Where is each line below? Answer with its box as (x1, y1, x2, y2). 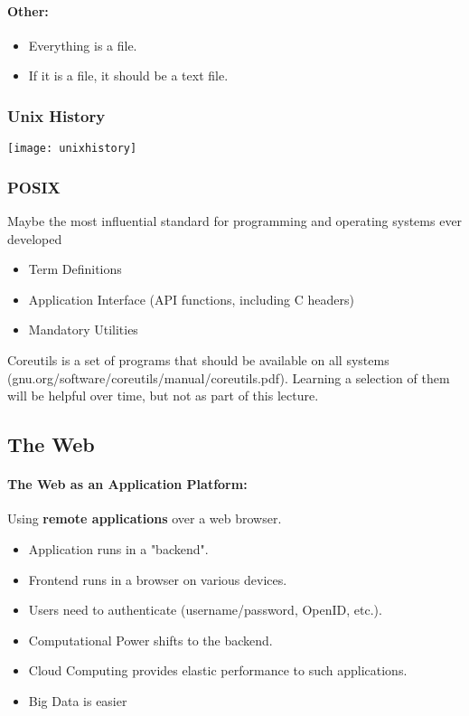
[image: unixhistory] (7, 142, 137, 155)
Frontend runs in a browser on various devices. (28, 570, 287, 589)
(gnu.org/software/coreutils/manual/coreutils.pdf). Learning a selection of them (7, 368, 450, 387)
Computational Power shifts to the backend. (28, 630, 273, 649)
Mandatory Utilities (28, 320, 138, 339)
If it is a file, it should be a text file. (28, 66, 229, 85)
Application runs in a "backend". (28, 540, 209, 558)
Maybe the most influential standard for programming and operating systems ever (7, 212, 463, 231)
